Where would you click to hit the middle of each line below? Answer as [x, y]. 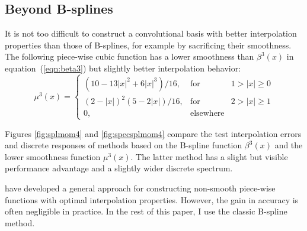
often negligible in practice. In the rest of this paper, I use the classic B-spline [146, 211]
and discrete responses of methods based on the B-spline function [124, 145]
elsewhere [207, 114]
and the [289, 145]
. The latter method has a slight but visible [209, 156]
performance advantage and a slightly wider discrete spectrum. [119, 168]
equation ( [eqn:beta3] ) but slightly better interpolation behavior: [123, 68]
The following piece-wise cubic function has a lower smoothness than [129, 56]
